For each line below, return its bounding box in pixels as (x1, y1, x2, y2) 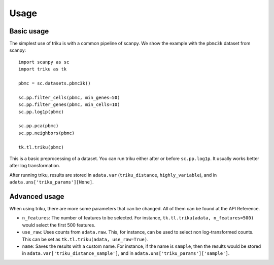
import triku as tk (18, 66, 67, 72)
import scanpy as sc (18, 59, 70, 65)
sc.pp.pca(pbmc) (18, 123, 59, 129)
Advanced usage (9, 192, 64, 201)
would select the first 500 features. (22, 222, 96, 228)
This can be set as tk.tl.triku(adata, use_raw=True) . (22, 236, 149, 242)
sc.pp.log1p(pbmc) (18, 109, 64, 115)
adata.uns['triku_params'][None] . (9, 179, 94, 185)
